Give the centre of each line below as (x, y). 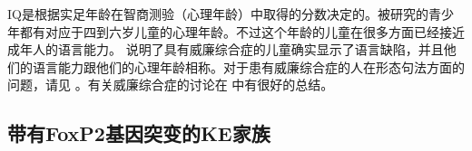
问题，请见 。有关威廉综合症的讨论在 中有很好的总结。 (171, 85)
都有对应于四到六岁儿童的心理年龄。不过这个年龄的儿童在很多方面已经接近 (242, 31)
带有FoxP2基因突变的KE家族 (139, 133)
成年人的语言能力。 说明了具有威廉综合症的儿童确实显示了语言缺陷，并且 (226, 49)
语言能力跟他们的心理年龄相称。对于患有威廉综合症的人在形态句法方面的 (248, 66)
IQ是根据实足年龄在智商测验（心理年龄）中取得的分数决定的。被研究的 (218, 14)
